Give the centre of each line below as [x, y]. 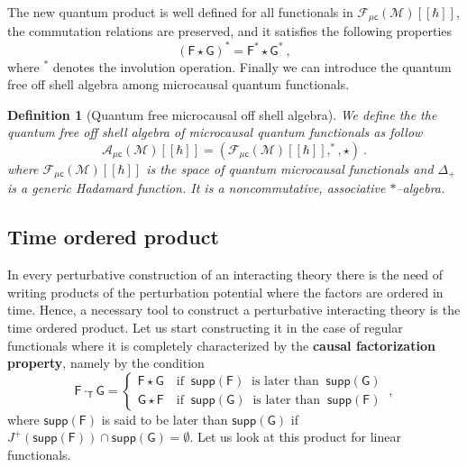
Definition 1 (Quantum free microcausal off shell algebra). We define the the [222, 114]
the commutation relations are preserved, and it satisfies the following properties [230, 31]
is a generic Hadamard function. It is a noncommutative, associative [197, 188]
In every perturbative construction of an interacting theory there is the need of [225, 275]
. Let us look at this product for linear [295, 437]
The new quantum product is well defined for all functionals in [180, 12]
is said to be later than [165, 419]
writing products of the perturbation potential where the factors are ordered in [225, 292]
